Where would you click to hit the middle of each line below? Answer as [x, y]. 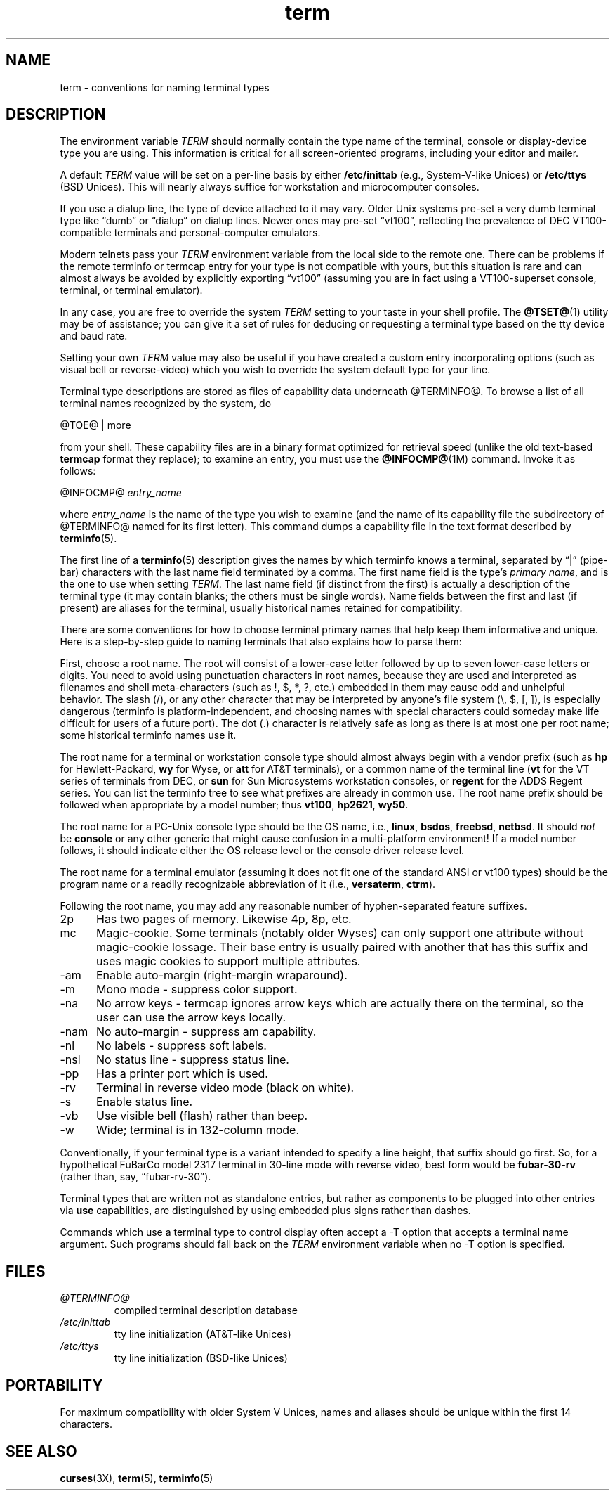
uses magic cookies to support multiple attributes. [228, 961]
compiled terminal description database [206, 1310]
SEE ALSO [41, 1451]
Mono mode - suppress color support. [197, 989]
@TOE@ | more [95, 425]
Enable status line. [144, 1102]
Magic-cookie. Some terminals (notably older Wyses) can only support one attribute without [339, 933]
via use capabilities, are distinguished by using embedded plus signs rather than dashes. [265, 1211]
